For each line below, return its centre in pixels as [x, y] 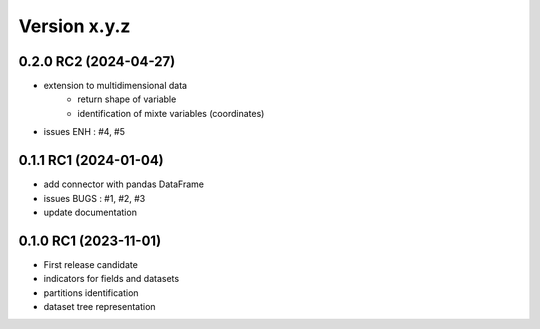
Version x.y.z [74, 26]
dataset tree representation [99, 306]
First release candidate [91, 264]
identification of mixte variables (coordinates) [171, 113]
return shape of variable [127, 99]
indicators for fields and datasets [111, 279]
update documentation [90, 212]
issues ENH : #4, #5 [84, 132]
